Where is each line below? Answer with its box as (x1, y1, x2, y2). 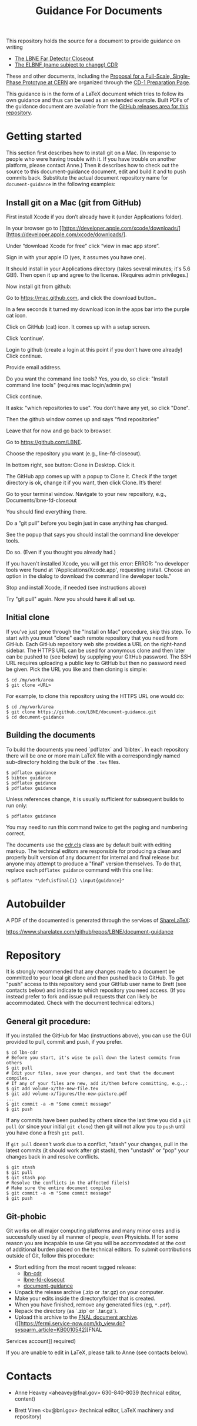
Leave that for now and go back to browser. (6, 427, 112, 434)
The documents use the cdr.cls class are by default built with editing (6, 841, 172, 848)
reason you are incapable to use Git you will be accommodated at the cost (6, 1240, 186, 1247)
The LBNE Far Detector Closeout (14, 55, 94, 62)
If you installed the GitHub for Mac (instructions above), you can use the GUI (6, 1032, 191, 1039)
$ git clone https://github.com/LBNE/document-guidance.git (6, 709, 157, 715)
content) (14, 1395, 36, 1402)
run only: (6, 802, 28, 809)
